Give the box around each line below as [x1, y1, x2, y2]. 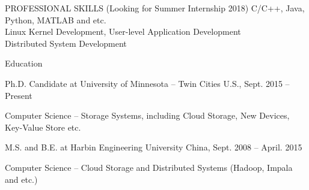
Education [5, 57, 43, 70]
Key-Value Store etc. [5, 120, 81, 133]
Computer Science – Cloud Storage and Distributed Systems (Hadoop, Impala [5, 161, 293, 173]
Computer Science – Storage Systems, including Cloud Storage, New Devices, [5, 109, 290, 122]
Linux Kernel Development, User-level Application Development [5, 25, 241, 38]
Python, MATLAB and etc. [5, 13, 106, 26]
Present [5, 89, 32, 101]
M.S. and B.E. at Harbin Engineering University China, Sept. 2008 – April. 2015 [5, 141, 302, 153]
